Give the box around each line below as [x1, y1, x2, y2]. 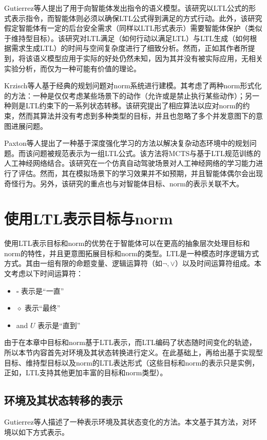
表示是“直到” [37, 319, 81, 330]
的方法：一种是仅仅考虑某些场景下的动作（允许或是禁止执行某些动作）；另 [4, 90, 252, 101]
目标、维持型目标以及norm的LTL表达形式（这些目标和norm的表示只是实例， [4, 357, 259, 368]
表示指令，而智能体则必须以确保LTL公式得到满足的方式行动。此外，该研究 [11, 12, 262, 23]
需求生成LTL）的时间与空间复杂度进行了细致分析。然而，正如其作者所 [11, 43, 248, 53]
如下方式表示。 [18, 426, 69, 437]
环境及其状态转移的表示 [4, 392, 123, 408]
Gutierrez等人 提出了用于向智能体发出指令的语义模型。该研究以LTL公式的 [4, 3, 249, 13]
